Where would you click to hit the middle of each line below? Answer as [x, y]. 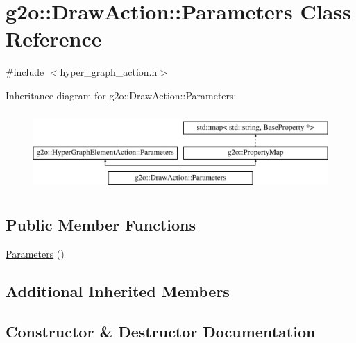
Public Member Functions [101, 224]
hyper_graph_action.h [109, 72]
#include [25, 72]
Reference [54, 39]
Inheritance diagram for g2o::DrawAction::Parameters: [121, 95]
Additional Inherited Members [118, 291]
